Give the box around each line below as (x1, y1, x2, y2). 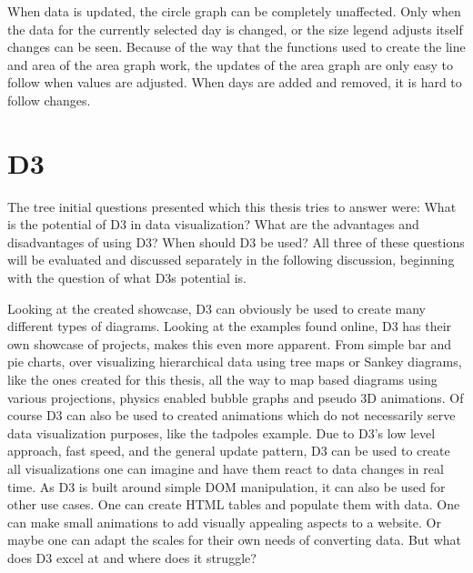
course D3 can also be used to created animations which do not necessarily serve (7, 406, 456, 425)
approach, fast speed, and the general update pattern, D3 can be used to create (7, 441, 450, 460)
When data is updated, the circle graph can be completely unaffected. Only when (7, 2, 461, 20)
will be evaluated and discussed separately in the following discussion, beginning (7, 250, 455, 269)
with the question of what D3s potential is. (7, 268, 247, 287)
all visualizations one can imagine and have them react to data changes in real (7, 459, 444, 477)
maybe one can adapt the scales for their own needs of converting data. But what (7, 530, 462, 549)
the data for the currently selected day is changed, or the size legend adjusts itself (7, 19, 463, 38)
